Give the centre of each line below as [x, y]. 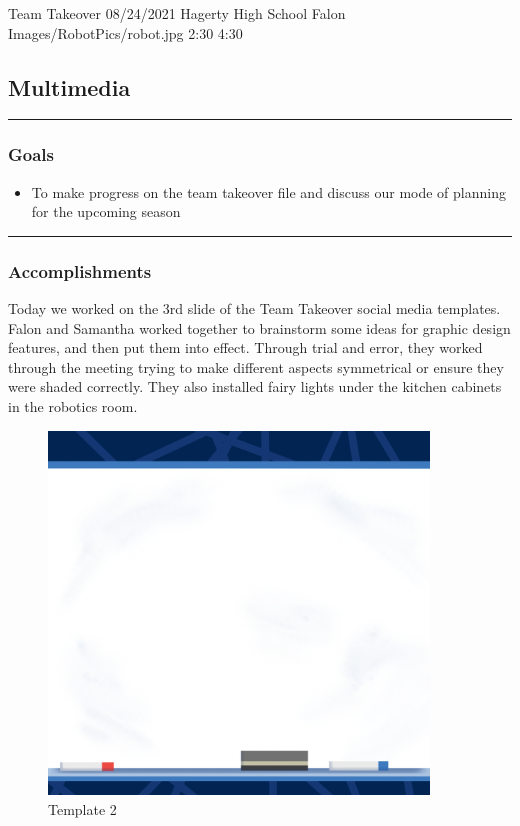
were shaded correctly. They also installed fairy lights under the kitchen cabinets [255, 386]
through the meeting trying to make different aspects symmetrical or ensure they [256, 366]
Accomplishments [80, 270]
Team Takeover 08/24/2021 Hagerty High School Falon [177, 13]
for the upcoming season [106, 211]
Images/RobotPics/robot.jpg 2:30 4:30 [125, 32]
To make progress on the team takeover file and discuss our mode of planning [268, 191]
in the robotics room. [73, 405]
